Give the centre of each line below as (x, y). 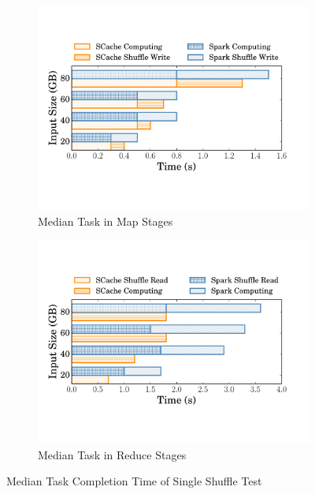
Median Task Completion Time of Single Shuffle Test (134, 481)
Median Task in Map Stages (106, 221)
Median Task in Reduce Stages (112, 454)
